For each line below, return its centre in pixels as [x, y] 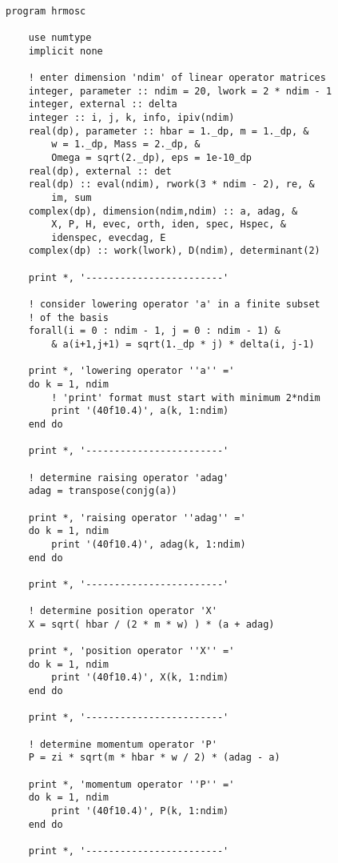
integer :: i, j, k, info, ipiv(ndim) [131, 117]
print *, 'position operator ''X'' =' [131, 651]
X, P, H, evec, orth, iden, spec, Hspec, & [169, 225]
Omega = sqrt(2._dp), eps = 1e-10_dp [151, 157]
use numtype [60, 37]
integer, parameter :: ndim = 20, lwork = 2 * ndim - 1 [180, 91]
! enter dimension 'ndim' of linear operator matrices [177, 77]
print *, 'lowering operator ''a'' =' [131, 371]
